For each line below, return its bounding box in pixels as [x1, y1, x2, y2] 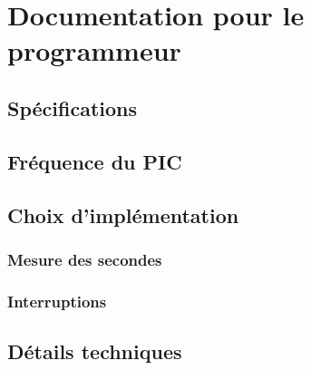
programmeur [7, 32, 181, 69]
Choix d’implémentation [7, 200, 239, 229]
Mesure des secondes [7, 248, 162, 270]
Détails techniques [7, 336, 182, 365]
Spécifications [7, 93, 138, 122]
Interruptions [7, 289, 107, 312]
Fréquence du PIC [7, 147, 182, 175]
